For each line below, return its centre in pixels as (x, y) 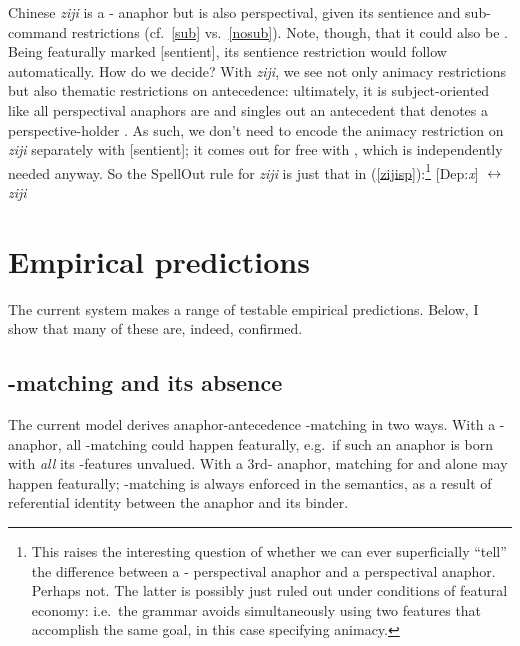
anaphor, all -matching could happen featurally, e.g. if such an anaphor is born (250, 443)
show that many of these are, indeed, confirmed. (155, 328)
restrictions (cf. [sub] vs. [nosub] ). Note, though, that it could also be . (289, 31)
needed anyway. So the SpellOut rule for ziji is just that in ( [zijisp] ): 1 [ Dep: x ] (243, 171)
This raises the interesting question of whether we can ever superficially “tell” (269, 551)
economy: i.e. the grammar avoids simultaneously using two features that (256, 609)
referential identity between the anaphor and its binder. (178, 502)
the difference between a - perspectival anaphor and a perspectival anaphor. (263, 570)
